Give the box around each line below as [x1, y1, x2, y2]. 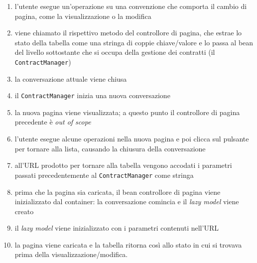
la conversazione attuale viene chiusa [14, 73, 127, 84]
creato [14, 206, 34, 216]
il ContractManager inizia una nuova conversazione [14, 90, 170, 101]
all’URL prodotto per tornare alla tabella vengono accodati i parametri [14, 160, 232, 170]
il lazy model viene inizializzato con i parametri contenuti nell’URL [14, 223, 219, 233]
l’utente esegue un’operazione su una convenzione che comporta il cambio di [14, 1, 247, 11]
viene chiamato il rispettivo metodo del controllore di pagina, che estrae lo [14, 27, 242, 38]
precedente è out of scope [14, 117, 91, 127]
